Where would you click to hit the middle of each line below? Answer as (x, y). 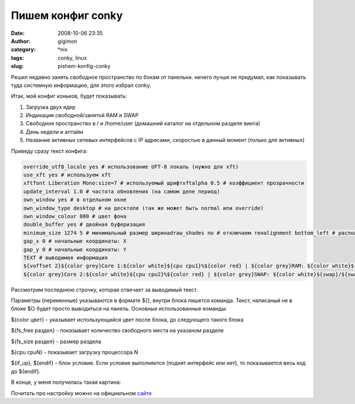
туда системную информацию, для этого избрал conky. (81, 85)
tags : (17, 58)
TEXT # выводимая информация (66, 258)
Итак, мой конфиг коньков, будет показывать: (69, 96)
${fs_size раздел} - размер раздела (56, 341)
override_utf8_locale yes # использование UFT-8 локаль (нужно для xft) (131, 167)
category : (23, 50)
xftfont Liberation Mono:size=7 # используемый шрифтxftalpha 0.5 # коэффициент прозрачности (164, 183)
